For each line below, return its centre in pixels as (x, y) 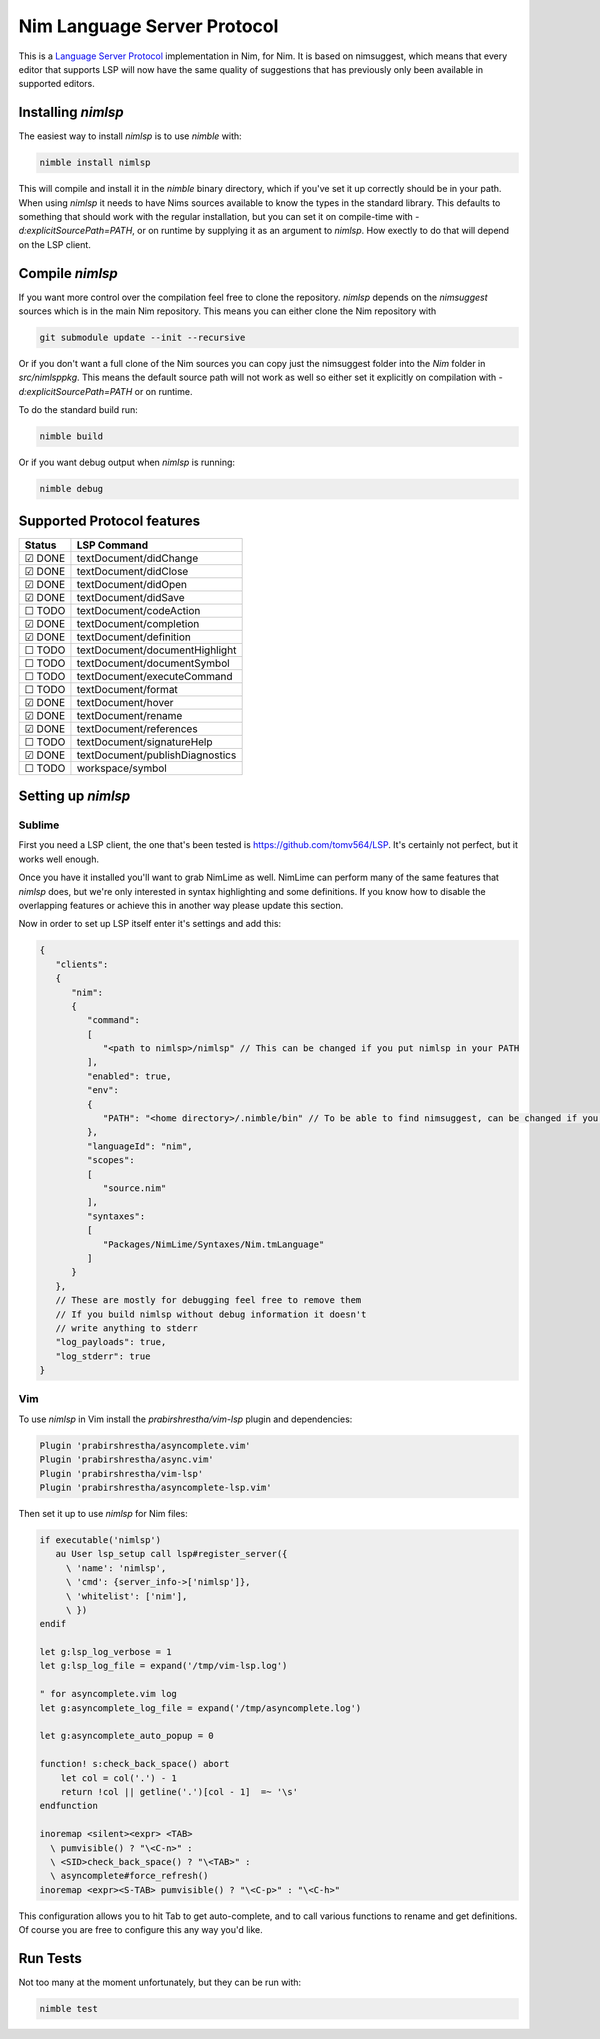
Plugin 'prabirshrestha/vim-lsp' (121, 1473)
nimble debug (71, 489)
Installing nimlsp (71, 112)
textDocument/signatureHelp (145, 742)
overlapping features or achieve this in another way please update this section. (181, 905)
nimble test (69, 2008)
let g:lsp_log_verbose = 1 (105, 1652)
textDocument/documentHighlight (156, 650)
